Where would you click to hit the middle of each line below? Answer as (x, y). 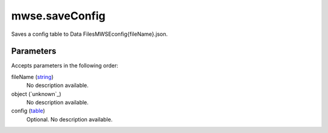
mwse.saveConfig (58, 16)
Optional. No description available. (70, 119)
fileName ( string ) (32, 77)
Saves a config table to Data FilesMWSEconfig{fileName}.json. (90, 34)
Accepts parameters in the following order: (65, 66)
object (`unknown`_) (36, 94)
